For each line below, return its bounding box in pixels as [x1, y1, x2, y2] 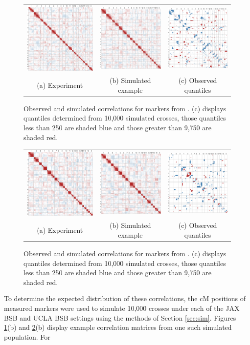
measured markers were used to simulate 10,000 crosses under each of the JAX [4, 303, 240, 313]
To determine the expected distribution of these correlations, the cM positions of [4, 293, 246, 304]
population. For [4, 331, 50, 342]
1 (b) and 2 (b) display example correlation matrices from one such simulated [4, 322, 232, 332]
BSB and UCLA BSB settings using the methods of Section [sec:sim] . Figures [4, 312, 236, 323]
